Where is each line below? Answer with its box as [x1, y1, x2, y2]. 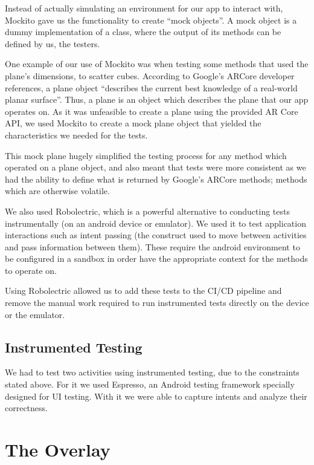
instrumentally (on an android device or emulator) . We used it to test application [5, 216, 306, 229]
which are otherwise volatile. [5, 184, 110, 197]
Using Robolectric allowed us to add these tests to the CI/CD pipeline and [5, 284, 282, 297]
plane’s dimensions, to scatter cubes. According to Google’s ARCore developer [5, 69, 295, 82]
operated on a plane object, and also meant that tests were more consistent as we [5, 161, 306, 174]
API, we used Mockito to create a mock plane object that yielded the [5, 117, 261, 129]
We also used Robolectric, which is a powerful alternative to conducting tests [5, 204, 290, 217]
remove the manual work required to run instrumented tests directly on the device [5, 296, 309, 309]
